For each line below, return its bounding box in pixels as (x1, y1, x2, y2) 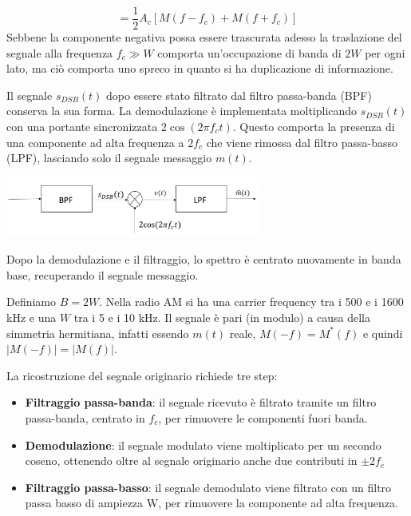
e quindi (362, 324, 403, 341)
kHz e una (6, 308, 57, 325)
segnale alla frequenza (6, 44, 113, 61)
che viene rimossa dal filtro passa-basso (206, 133, 398, 150)
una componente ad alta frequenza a (6, 133, 184, 150)
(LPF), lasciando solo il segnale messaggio (6, 149, 212, 166)
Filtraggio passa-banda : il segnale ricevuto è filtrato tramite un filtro (25, 394, 377, 411)
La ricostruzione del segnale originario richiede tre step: (6, 367, 278, 383)
